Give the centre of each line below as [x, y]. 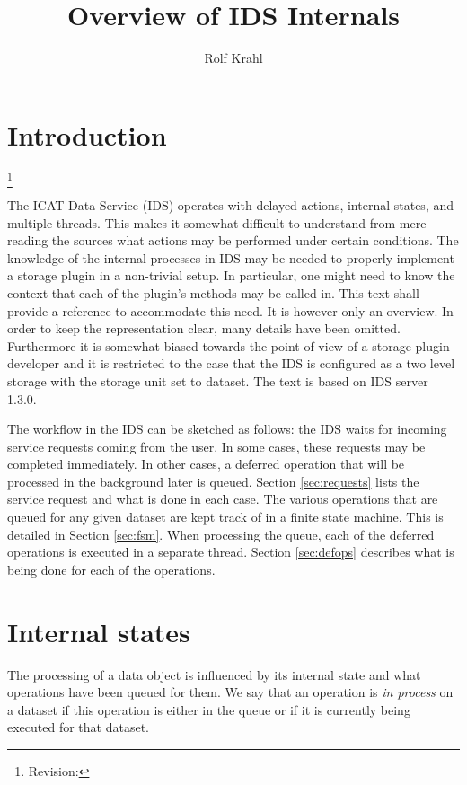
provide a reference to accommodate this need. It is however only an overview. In [230, 310]
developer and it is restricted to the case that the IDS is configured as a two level [231, 363]
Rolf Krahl [233, 58]
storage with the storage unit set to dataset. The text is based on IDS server [218, 380]
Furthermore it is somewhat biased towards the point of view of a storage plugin [229, 345]
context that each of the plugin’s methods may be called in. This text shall [213, 292]
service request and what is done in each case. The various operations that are [223, 499]
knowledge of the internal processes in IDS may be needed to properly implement [231, 257]
